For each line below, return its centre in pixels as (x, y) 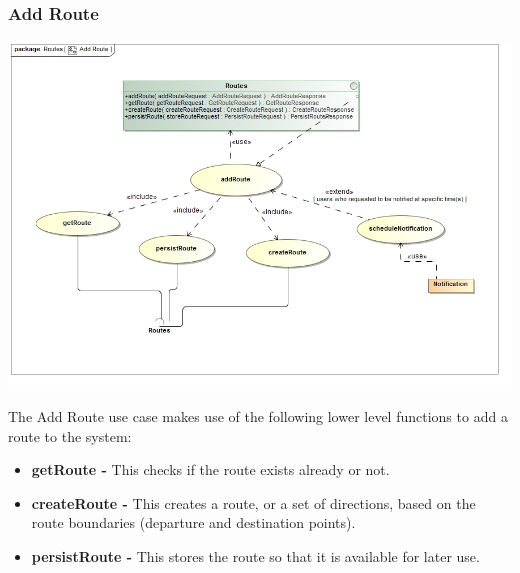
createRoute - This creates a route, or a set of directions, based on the (253, 502)
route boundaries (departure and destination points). (193, 522)
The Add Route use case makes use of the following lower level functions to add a (258, 415)
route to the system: (70, 435)
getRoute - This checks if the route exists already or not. (210, 469)
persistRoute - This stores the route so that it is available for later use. (255, 555)
